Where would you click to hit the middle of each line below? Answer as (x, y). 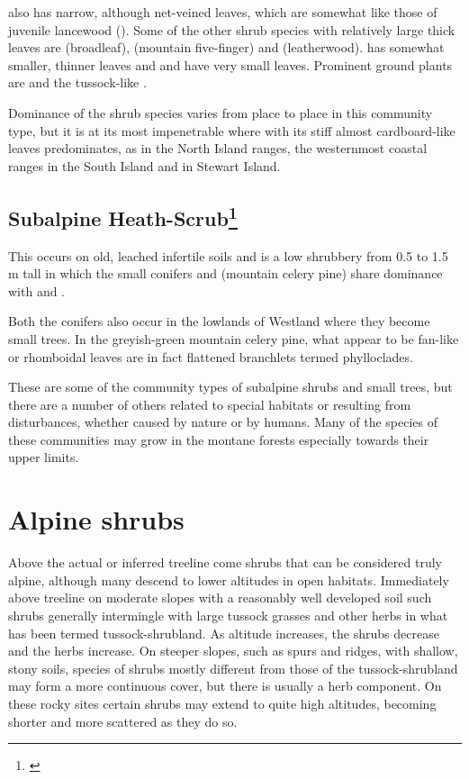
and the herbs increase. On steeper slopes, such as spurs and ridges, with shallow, (233, 651)
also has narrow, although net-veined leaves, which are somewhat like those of (223, 12)
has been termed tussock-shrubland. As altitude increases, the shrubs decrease (224, 633)
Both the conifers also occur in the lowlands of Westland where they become (219, 321)
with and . (37, 290)
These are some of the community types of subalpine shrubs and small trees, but (230, 387)
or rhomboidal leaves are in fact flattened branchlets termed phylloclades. (211, 356)
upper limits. (44, 457)
